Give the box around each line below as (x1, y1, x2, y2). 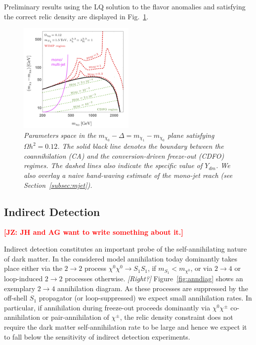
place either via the (4, 263, 62, 273)
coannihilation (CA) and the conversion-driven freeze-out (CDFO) (24, 150, 224, 161)
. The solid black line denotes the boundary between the (57, 141, 224, 151)
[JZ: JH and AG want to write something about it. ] (4, 227, 183, 237)
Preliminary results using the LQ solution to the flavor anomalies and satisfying (4, 1, 246, 11)
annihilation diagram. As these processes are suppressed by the (57, 283, 248, 293)
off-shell (4, 293, 28, 303)
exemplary (4, 283, 36, 293)
